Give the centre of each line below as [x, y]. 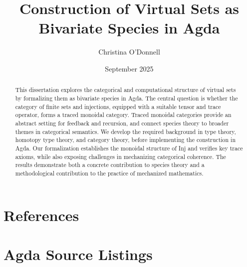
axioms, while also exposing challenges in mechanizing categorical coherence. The [121, 156]
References [41, 215]
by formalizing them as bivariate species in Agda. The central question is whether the [126, 98]
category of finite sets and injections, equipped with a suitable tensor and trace [118, 106]
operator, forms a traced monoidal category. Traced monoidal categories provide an [123, 115]
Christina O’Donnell [129, 52]
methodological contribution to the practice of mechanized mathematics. [109, 173]
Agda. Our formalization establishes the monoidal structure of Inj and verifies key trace [129, 148]
